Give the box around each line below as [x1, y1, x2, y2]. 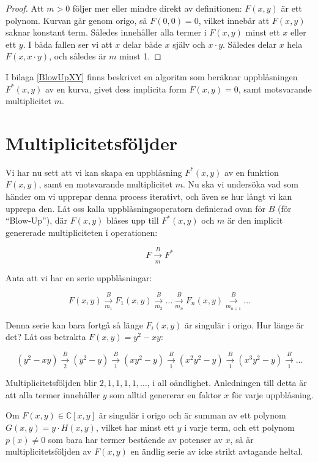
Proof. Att [6, 2, 44, 14]
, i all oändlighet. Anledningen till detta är [147, 376, 307, 389]
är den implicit [227, 214, 283, 227]
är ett [281, 2, 302, 14]
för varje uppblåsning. [231, 388, 314, 401]
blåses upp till [106, 214, 159, 227]
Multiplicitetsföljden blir [6, 376, 97, 389]
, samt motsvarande [238, 82, 312, 95]
